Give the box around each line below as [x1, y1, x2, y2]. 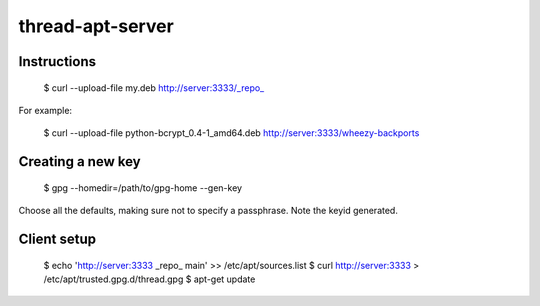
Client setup [18, 230, 97, 247]
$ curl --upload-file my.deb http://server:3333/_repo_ [43, 81, 265, 94]
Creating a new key [18, 153, 141, 170]
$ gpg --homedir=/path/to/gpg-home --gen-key [43, 181, 243, 194]
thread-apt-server [18, 15, 174, 37]
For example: [18, 104, 73, 116]
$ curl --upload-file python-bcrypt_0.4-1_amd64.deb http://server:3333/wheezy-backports [43, 127, 420, 139]
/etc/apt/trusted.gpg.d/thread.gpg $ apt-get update [43, 273, 256, 285]
